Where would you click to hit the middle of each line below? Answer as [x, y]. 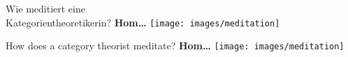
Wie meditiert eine [45, 8]
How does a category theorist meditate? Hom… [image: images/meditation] [175, 46]
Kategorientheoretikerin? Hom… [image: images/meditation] [143, 22]
